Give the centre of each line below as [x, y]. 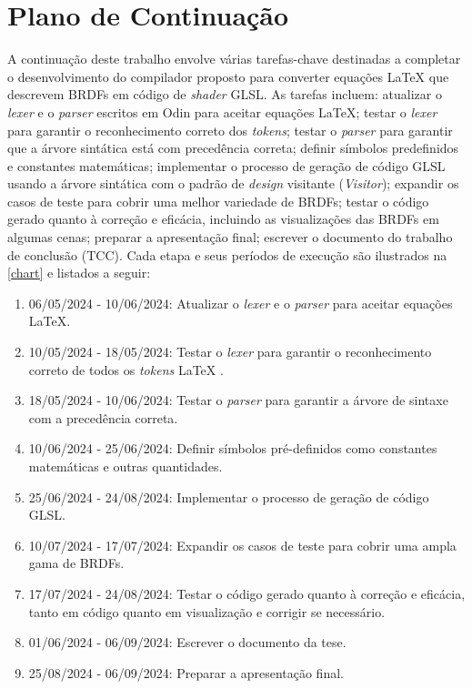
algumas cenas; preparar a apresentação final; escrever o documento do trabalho [230, 237]
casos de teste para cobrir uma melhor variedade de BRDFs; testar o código [218, 201]
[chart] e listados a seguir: [79, 273]
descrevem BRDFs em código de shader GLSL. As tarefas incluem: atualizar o [225, 94]
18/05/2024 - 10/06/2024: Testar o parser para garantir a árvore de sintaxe [238, 400]
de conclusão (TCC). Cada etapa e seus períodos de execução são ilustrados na [227, 254]
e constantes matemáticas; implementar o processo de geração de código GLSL [226, 165]
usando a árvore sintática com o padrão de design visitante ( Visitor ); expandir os [233, 183]
